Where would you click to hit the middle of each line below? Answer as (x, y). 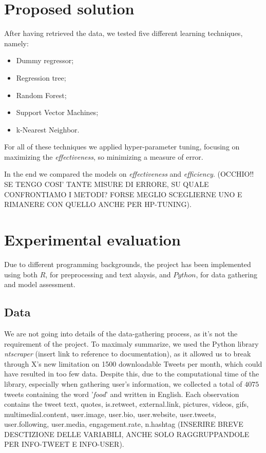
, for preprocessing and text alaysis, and (108, 274)
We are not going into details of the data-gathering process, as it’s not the (121, 333)
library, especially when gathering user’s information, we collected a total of (123, 383)
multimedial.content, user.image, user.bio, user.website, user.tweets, (110, 414)
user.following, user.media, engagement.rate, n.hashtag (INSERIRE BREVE (124, 424)
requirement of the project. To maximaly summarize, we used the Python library (131, 343)
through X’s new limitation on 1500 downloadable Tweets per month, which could (133, 363)
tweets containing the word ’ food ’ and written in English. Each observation (122, 394)
